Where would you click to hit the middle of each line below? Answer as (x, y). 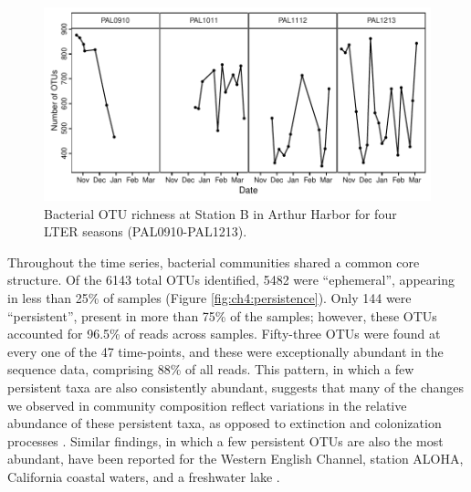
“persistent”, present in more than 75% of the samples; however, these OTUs (222, 315)
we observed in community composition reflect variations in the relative (207, 405)
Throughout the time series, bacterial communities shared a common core (214, 262)
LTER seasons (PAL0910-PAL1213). (146, 231)
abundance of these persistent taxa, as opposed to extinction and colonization (225, 423)
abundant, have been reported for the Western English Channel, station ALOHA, (235, 459)
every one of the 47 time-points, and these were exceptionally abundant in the (225, 351)
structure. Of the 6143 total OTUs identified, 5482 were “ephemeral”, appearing (231, 280)
